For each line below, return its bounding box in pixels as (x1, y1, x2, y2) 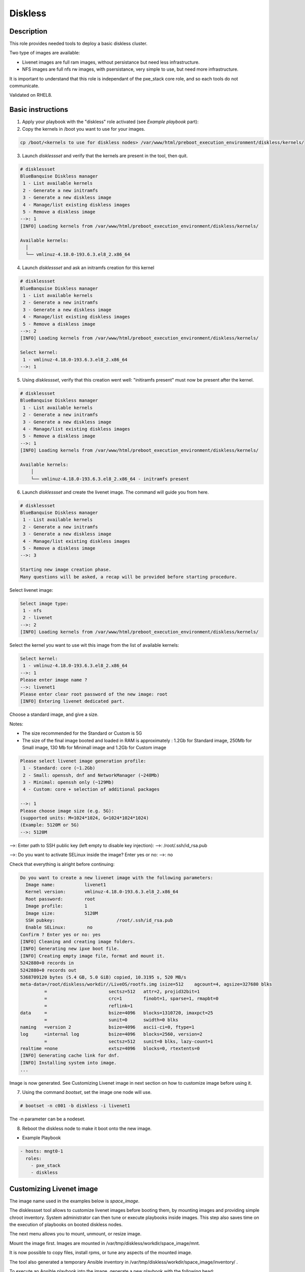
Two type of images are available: (9, 50, 80, 56)
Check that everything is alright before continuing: (9, 861, 115, 867)
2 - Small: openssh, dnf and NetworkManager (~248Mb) (23, 772, 160, 778)
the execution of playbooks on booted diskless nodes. (9, 1222, 123, 1228)
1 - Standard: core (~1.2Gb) (23, 765, 96, 771)
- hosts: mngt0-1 (20, 1148, 64, 1154)
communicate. (9, 83, 40, 89)
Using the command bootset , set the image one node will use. (22, 1089, 152, 1095)
